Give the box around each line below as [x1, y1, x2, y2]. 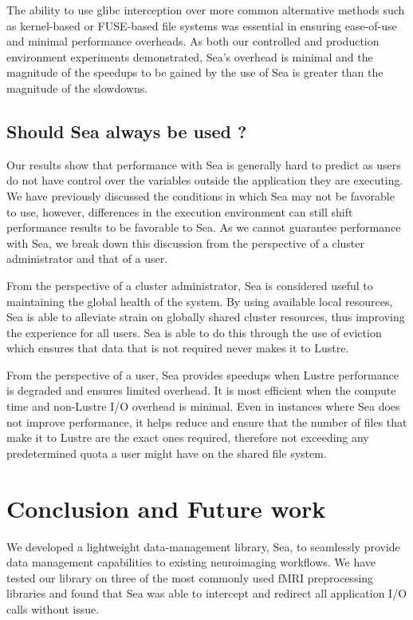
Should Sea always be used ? [6, 118, 247, 143]
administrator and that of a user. [6, 250, 168, 267]
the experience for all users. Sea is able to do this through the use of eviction [6, 324, 382, 340]
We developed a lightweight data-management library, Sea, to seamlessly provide [6, 538, 400, 554]
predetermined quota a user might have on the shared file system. [6, 444, 327, 461]
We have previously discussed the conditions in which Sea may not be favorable [6, 187, 395, 204]
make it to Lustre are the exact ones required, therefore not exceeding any [6, 429, 369, 446]
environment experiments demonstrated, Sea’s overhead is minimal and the [6, 48, 373, 65]
